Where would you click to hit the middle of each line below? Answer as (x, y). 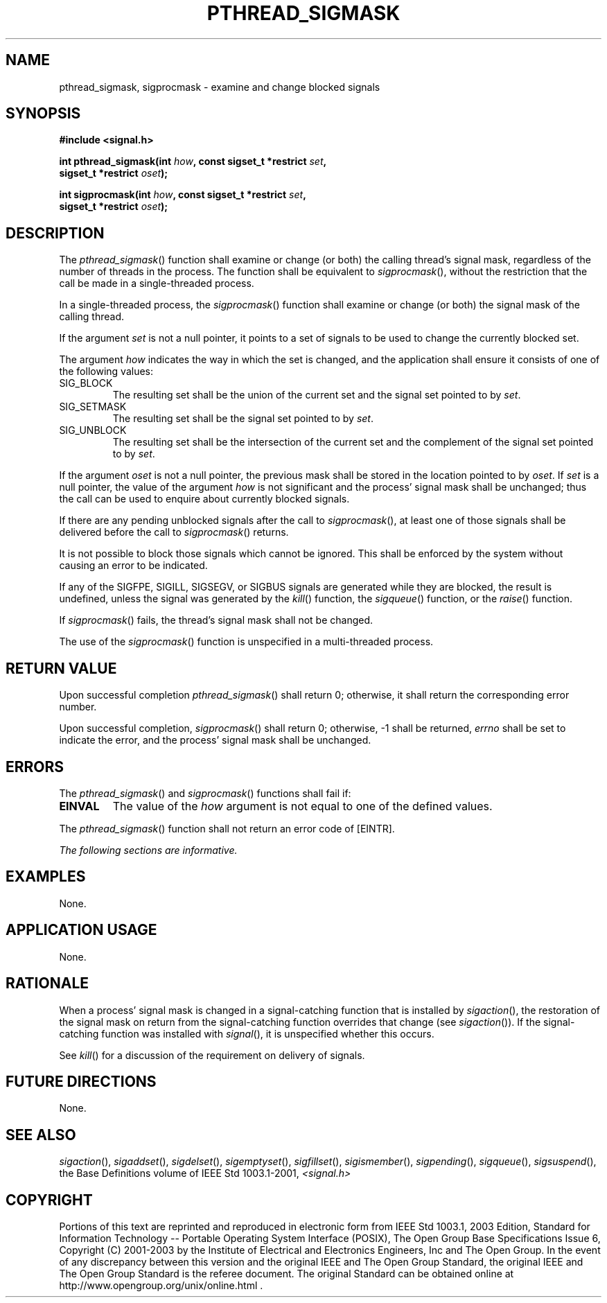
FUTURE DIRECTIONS (81, 1081)
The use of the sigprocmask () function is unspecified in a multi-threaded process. (246, 642)
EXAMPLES (46, 877)
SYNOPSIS (43, 114)
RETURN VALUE (61, 668)
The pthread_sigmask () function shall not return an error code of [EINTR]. (227, 828)
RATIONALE (47, 983)
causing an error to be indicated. (133, 566)
